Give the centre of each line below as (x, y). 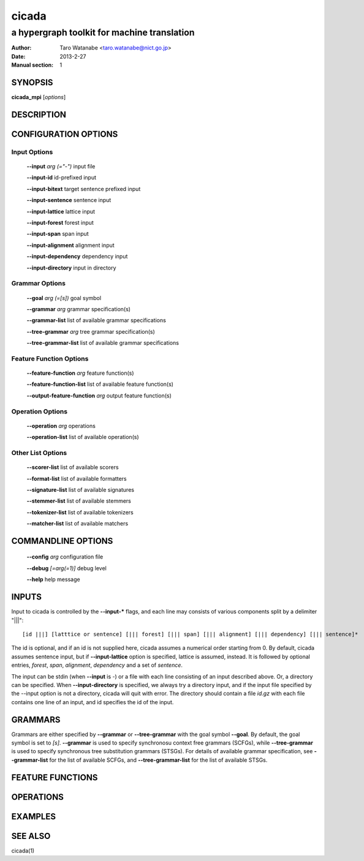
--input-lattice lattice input (61, 211)
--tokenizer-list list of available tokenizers (80, 512)
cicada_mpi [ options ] (39, 97)
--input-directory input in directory (71, 268)
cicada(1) (23, 851)
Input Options (32, 152)
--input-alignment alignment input (70, 245)
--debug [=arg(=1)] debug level (66, 568)
